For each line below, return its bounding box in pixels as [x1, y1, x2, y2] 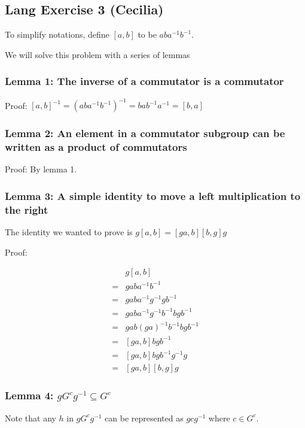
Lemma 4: [5, 388, 54, 403]
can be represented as [105, 411, 184, 424]
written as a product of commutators [5, 139, 187, 154]
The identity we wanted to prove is [5, 225, 133, 238]
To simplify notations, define [5, 28, 109, 41]
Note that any [5, 411, 56, 424]
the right [5, 202, 48, 217]
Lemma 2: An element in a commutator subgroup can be [5, 126, 285, 141]
